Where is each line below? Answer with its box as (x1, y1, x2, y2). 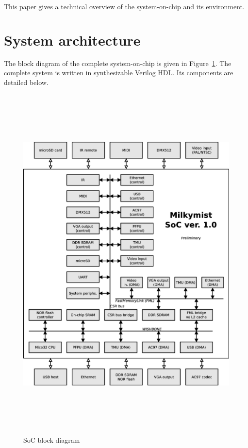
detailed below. (4, 77, 49, 87)
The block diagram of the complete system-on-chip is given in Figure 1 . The (4, 58, 231, 68)
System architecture (4, 30, 141, 50)
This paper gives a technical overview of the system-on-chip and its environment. (4, 1, 245, 11)
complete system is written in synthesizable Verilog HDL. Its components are (4, 67, 233, 78)
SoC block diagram (23, 435, 80, 445)
